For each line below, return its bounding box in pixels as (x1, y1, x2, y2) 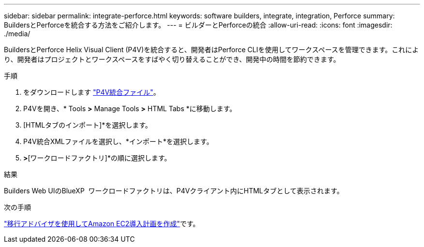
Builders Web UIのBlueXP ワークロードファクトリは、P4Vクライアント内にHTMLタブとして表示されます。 (4, 187, 344, 195)
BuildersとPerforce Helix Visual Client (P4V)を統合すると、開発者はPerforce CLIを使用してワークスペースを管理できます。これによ (4, 45, 419, 54)
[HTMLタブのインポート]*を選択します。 (23, 121, 152, 129)
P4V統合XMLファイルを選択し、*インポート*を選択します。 (23, 137, 213, 145)
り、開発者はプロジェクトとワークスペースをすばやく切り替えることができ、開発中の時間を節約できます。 (4, 55, 340, 63)
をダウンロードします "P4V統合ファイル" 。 (23, 88, 160, 96)
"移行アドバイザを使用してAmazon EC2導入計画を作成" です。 (4, 219, 200, 228)
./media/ (4, 29, 30, 38)
